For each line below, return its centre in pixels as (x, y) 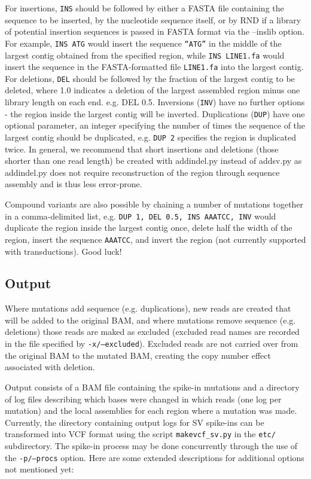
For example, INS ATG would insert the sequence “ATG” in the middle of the (143, 43)
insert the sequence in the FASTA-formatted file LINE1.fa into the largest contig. (154, 67)
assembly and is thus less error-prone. (74, 184)
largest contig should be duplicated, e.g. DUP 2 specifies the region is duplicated (150, 137)
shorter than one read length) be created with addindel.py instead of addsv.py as (153, 161)
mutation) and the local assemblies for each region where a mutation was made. (151, 411)
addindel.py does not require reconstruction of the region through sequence (142, 172)
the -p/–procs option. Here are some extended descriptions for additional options (155, 457)
